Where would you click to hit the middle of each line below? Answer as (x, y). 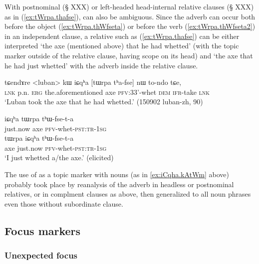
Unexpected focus (41, 255)
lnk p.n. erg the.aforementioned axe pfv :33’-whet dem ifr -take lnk (107, 92)
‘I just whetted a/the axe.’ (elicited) (59, 157)
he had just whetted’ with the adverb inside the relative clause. (101, 65)
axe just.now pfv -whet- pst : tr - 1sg (56, 147)
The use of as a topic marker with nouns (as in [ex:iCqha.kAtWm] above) (117, 174)
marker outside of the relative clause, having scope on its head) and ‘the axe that (129, 55)
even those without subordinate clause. (64, 203)
